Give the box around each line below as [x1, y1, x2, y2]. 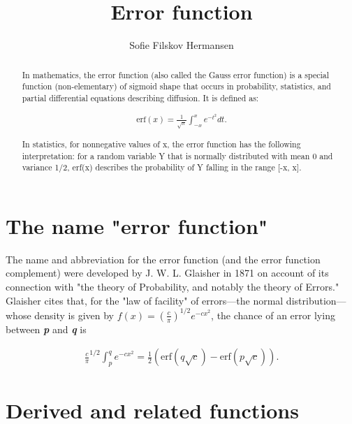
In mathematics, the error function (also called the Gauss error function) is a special [22, 68, 330, 80]
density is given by [34, 307, 114, 322]
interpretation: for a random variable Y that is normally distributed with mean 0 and [22, 149, 333, 161]
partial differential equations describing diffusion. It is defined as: [22, 92, 259, 103]
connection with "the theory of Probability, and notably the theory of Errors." [6, 279, 339, 294]
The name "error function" [6, 211, 268, 240]
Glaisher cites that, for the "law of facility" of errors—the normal [6, 293, 284, 307]
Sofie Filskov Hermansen [129, 38, 234, 52]
